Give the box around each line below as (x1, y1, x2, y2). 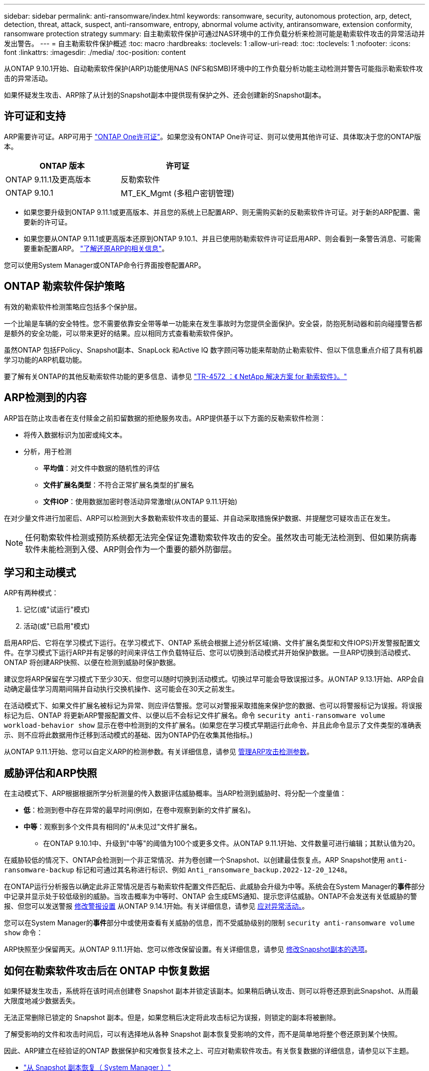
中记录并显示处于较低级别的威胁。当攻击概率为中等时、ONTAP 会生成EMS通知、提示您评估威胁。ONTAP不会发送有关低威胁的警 (4, 892, 417, 901)
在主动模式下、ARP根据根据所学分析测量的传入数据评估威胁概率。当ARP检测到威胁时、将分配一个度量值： (4, 789, 347, 798)
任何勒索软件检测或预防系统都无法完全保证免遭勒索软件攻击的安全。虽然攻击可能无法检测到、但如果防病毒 (25, 532, 417, 542)
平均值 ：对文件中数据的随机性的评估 (43, 463, 160, 472)
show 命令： (4, 928, 43, 937)
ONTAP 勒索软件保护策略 (4, 280, 125, 293)
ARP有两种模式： (4, 588, 59, 597)
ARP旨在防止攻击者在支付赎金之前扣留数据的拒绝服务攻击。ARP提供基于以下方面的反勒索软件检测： (4, 413, 326, 422)
